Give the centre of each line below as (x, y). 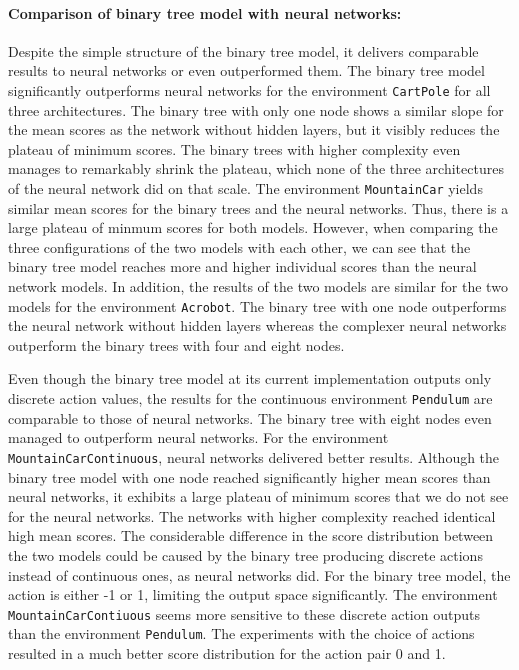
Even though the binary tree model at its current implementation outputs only (250, 378)
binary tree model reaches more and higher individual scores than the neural (242, 266)
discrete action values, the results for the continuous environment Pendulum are (250, 398)
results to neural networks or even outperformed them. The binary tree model (246, 70)
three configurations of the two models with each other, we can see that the (239, 246)
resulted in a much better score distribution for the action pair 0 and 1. (227, 653)
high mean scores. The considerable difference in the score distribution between (251, 535)
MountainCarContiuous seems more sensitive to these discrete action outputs (244, 613)
